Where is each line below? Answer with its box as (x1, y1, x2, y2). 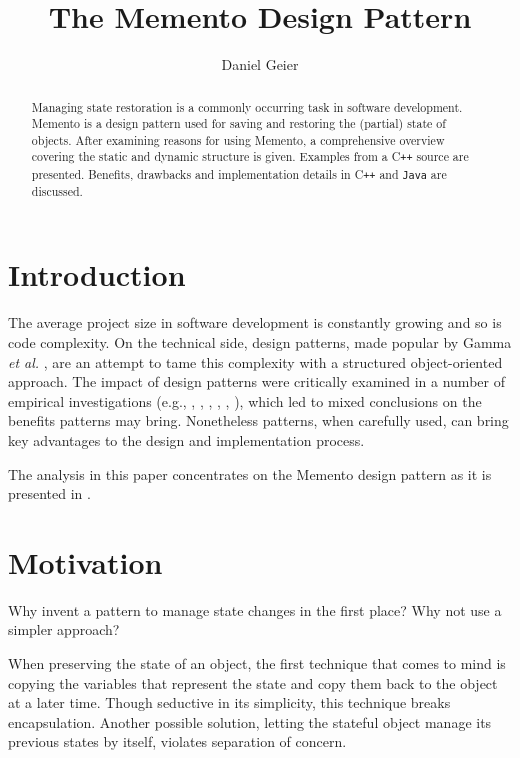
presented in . (8, 483, 91, 504)
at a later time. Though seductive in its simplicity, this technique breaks (8, 692, 451, 713)
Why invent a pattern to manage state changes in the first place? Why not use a (8, 599, 502, 620)
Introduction (8, 254, 186, 295)
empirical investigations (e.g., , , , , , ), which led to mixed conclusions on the (8, 390, 482, 411)
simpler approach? (8, 619, 120, 640)
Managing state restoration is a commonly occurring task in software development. (31, 98, 463, 115)
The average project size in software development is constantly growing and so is (8, 312, 502, 333)
